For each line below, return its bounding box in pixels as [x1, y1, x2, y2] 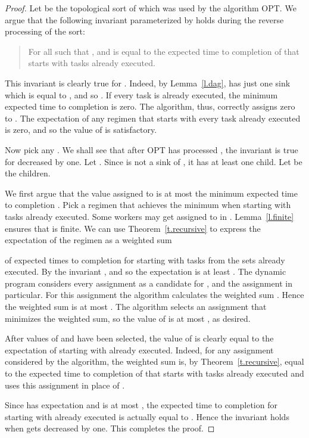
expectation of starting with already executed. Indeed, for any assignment [5, 343, 274, 356]
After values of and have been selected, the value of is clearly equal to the [5, 332, 274, 344]
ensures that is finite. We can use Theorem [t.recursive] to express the [5, 222, 261, 234]
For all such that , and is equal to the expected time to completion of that [28, 45, 299, 57]
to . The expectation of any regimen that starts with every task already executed [5, 111, 301, 124]
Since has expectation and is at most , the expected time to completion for [5, 399, 277, 411]
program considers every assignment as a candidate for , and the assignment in [5, 277, 292, 289]
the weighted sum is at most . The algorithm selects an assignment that [5, 300, 267, 313]
